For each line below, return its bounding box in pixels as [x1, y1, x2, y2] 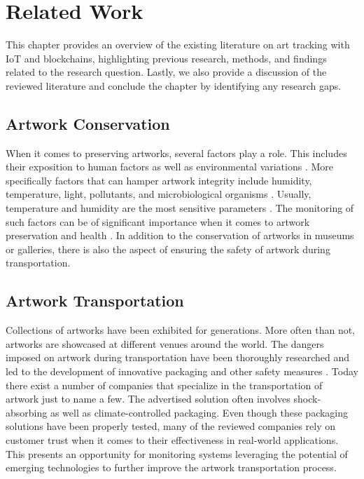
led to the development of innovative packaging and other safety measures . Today [6, 364, 358, 379]
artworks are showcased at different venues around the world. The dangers [6, 336, 324, 351]
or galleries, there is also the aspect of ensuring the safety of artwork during [6, 241, 330, 256]
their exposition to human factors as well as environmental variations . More [6, 159, 334, 174]
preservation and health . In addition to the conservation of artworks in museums [6, 228, 354, 243]
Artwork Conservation [6, 112, 170, 134]
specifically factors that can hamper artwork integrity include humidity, [6, 173, 312, 187]
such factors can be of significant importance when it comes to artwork [6, 214, 310, 229]
